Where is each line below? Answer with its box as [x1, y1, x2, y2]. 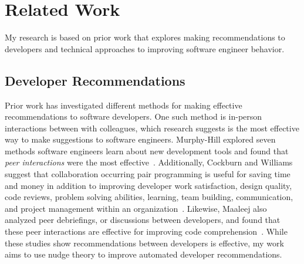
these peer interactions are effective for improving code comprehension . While [5, 225, 288, 238]
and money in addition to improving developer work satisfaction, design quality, [5, 179, 292, 191]
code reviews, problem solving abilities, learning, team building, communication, [5, 191, 293, 203]
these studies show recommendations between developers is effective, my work [5, 236, 284, 249]
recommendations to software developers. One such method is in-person [5, 110, 262, 123]
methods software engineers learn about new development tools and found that [5, 144, 289, 157]
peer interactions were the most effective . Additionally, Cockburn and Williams [5, 156, 293, 168]
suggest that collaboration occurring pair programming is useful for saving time [5, 168, 291, 180]
